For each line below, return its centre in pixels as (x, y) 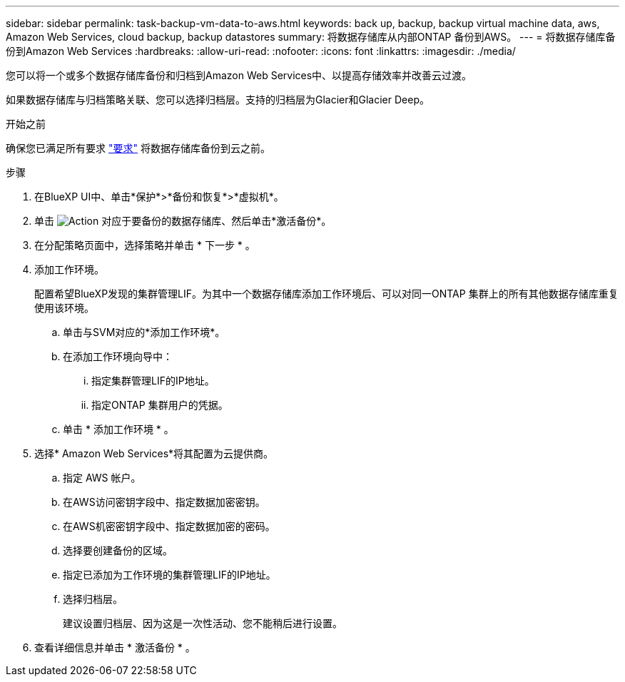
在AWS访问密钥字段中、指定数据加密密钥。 (164, 502)
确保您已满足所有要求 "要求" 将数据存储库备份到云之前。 (138, 148)
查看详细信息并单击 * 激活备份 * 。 (115, 647)
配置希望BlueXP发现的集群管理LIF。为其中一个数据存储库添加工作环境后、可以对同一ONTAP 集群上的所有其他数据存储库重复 (326, 294)
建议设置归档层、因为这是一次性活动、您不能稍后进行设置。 (203, 623)
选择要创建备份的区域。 (118, 550)
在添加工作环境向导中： (118, 356)
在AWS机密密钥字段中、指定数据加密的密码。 (169, 526)
